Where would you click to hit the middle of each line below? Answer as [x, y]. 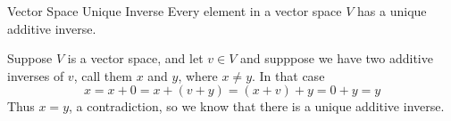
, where [198, 75]
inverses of [36, 75]
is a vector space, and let [135, 58]
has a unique [392, 11]
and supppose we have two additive [336, 58]
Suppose [30, 58]
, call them [103, 75]
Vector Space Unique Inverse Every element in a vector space [175, 11]
